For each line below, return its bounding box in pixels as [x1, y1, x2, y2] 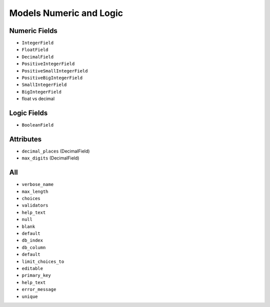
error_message [21, 286, 56, 292]
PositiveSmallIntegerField [21, 68, 88, 73]
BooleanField [21, 122, 54, 128]
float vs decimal [21, 95, 55, 102]
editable [21, 265, 43, 271]
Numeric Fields [9, 26, 57, 35]
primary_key [21, 272, 51, 278]
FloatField [21, 47, 48, 52]
